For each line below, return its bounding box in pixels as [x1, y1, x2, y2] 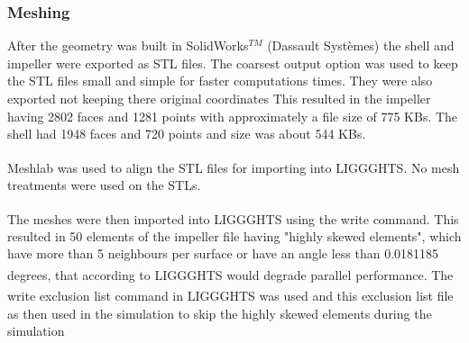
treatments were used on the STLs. [7, 176, 201, 194]
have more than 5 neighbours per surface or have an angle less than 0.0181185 [7, 244, 439, 263]
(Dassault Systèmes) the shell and [267, 36, 455, 55]
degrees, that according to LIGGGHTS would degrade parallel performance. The [7, 265, 454, 284]
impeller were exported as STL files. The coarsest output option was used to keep [7, 53, 458, 72]
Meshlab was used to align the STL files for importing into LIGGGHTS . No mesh [7, 158, 460, 176]
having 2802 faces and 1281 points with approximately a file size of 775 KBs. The [7, 106, 458, 125]
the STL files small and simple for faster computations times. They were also [7, 71, 433, 90]
